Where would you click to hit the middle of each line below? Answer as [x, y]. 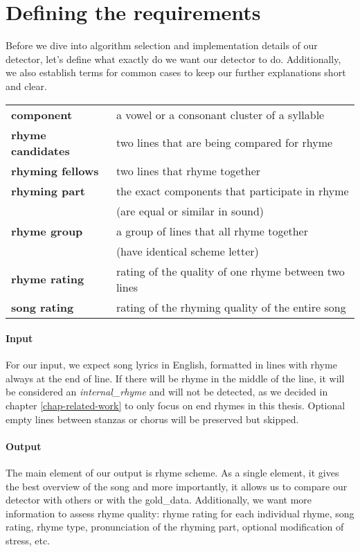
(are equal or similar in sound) [190, 211]
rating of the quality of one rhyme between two [230, 271]
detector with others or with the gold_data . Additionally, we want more [159, 500]
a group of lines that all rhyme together [212, 231]
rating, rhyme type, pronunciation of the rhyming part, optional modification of [175, 527]
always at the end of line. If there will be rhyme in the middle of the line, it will [175, 378]
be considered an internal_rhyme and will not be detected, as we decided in [167, 392]
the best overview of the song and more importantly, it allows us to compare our [177, 486]
